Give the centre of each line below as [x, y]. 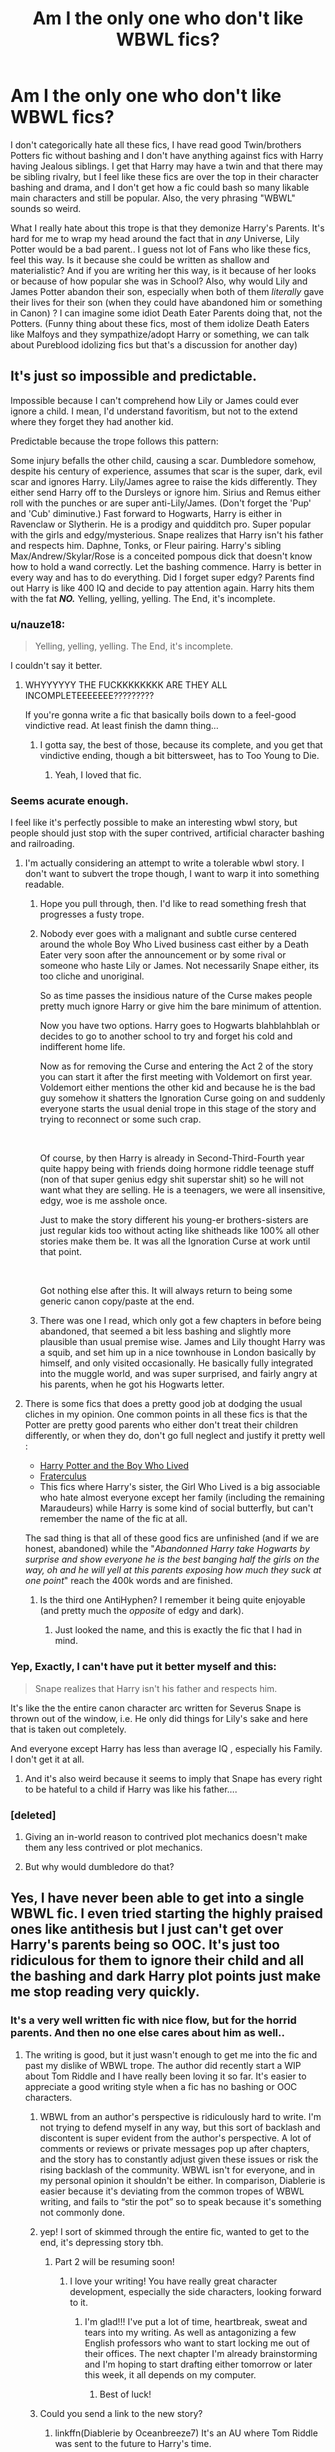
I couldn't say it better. [56, 666]
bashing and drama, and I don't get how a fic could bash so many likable [160, 187]
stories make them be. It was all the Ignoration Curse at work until [175, 1241]
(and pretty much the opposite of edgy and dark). [142, 1611]
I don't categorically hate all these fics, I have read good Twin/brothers [156, 144]
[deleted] [33, 1815]
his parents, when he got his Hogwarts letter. [132, 1384]
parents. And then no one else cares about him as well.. [147, 2033]
